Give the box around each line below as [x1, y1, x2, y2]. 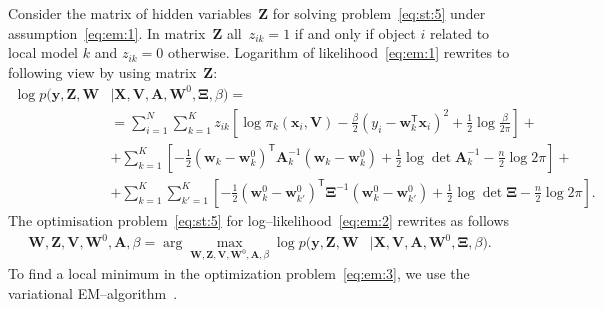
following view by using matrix [8, 61, 197, 82]
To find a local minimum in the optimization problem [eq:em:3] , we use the [8, 262, 470, 283]
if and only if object [294, 22, 416, 43]
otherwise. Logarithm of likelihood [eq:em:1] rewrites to [167, 42, 510, 63]
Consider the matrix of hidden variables [8, 3, 252, 23]
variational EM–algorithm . [8, 282, 178, 303]
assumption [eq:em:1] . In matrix [8, 22, 206, 43]
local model [8, 42, 78, 63]
